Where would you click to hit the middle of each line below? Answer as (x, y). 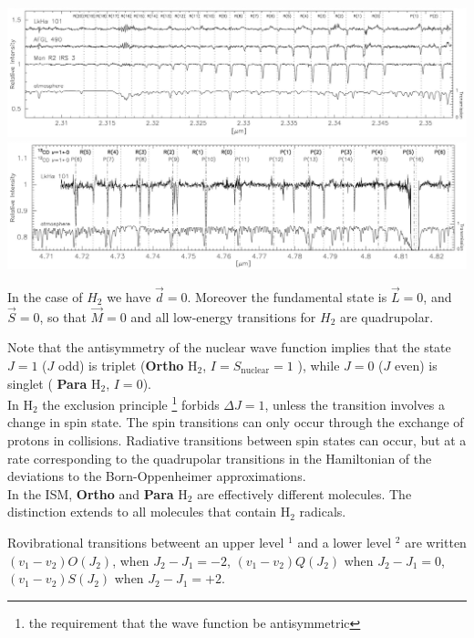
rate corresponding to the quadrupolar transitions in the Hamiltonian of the (220, 458)
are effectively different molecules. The (304, 493)
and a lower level (345, 542)
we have (129, 296)
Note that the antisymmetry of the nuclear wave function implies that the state (229, 347)
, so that (63, 316)
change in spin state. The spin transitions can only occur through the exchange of (236, 422)
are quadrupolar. (386, 316)
